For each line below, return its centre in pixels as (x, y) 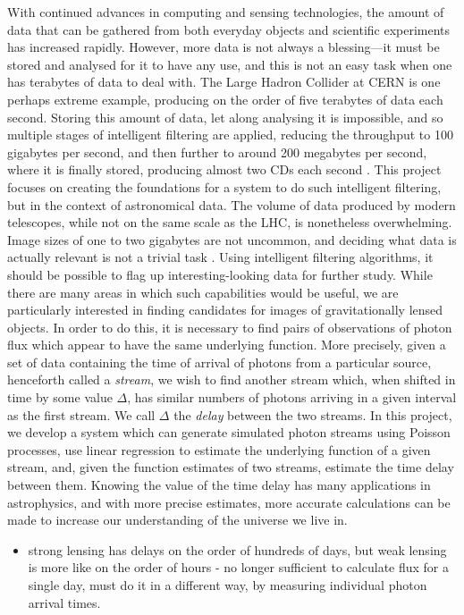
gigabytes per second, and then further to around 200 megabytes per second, (217, 152)
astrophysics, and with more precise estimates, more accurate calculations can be (229, 502)
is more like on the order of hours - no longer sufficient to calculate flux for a (239, 567)
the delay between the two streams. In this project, (313, 414)
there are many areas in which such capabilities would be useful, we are (203, 292)
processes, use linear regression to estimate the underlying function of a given (219, 449)
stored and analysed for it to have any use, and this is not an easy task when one (230, 64)
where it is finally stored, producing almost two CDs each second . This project (224, 169)
